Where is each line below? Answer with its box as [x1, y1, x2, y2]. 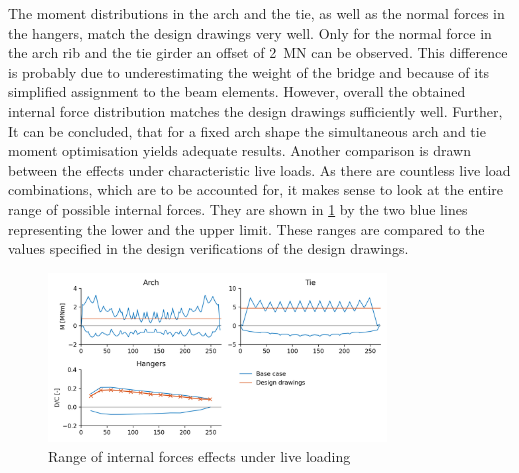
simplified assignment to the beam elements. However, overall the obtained [8, 81, 466, 102]
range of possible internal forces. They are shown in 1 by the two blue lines [8, 198, 468, 219]
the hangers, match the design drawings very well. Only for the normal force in [8, 22, 492, 43]
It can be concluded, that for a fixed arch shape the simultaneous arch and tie [8, 120, 486, 141]
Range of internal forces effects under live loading [48, 445, 351, 466]
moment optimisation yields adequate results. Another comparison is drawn [8, 140, 472, 161]
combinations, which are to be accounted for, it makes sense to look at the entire [8, 179, 504, 200]
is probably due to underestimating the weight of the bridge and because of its [8, 61, 490, 82]
